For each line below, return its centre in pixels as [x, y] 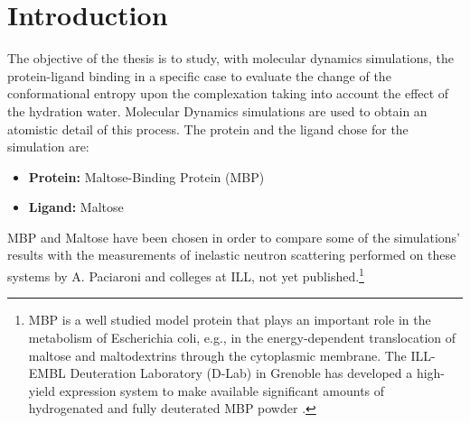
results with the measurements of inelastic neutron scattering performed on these [232, 255]
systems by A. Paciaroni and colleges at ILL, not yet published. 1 [186, 275]
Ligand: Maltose [76, 207]
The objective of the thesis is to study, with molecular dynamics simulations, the [231, 58]
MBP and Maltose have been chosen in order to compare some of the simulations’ [234, 237]
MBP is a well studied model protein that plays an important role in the [230, 320]
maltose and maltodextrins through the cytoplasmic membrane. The [217, 355]
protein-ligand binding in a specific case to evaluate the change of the [199, 75]
